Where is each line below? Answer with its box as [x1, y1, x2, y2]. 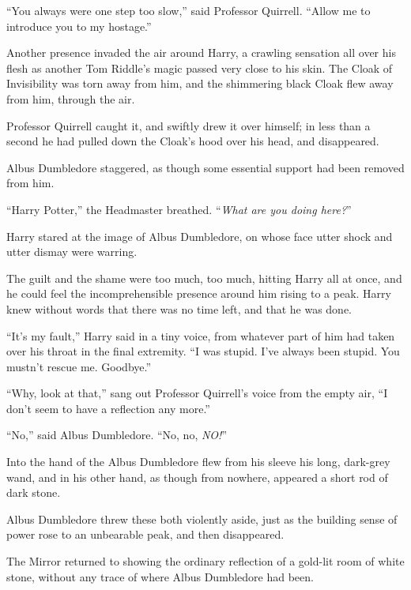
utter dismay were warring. [6, 243, 138, 260]
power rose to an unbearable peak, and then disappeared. [6, 526, 285, 543]
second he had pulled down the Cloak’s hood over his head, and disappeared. [6, 133, 379, 149]
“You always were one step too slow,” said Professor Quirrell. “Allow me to [6, 2, 371, 18]
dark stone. [6, 484, 61, 501]
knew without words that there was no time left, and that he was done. [6, 300, 353, 317]
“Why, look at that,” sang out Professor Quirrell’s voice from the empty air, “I [6, 385, 388, 401]
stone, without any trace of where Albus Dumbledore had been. [6, 568, 314, 584]
